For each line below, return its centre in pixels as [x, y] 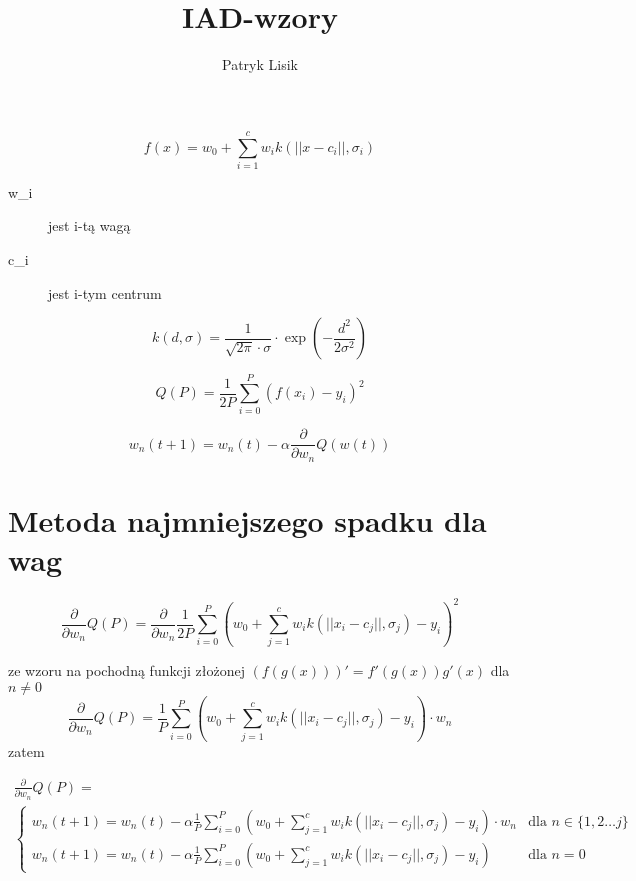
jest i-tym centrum [105, 292]
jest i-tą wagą [89, 225]
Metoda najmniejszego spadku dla [247, 520]
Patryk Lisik [260, 64]
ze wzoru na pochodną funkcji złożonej [126, 670]
